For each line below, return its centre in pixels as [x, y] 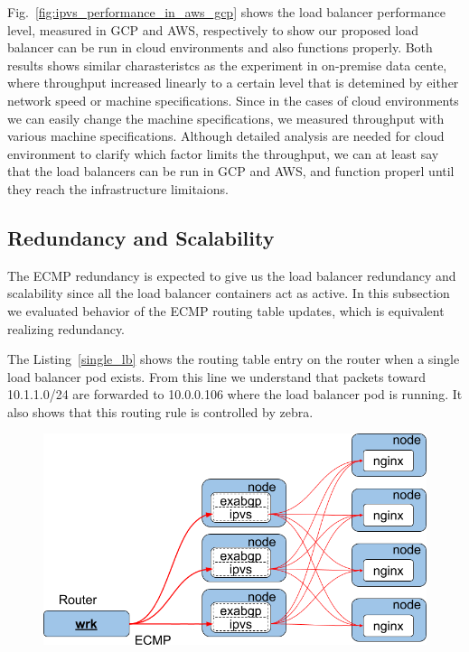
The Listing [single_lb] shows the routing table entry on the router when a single [234, 359]
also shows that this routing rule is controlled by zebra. [160, 411]
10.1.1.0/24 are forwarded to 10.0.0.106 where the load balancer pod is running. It [235, 394]
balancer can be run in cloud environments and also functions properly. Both [220, 47]
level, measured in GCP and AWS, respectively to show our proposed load [213, 29]
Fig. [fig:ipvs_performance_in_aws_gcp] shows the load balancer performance [226, 12]
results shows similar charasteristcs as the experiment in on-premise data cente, [227, 65]
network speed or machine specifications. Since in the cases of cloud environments [233, 100]
